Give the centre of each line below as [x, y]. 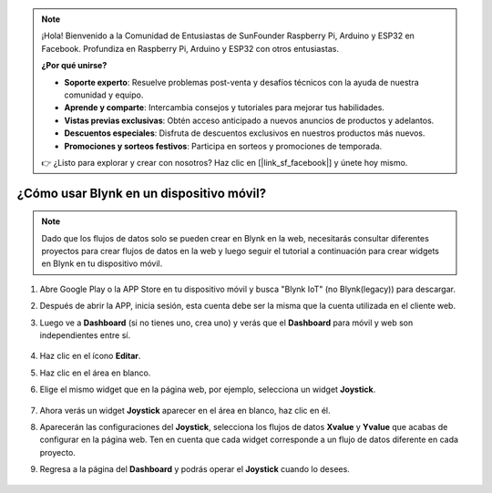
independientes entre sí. [85, 335]
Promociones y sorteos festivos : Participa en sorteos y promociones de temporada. [223, 146]
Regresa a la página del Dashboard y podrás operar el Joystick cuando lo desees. [195, 469]
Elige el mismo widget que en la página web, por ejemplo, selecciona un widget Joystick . [208, 390]
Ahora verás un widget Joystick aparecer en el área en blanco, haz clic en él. [185, 410]
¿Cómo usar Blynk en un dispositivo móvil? [142, 193]
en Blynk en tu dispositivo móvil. [102, 263]
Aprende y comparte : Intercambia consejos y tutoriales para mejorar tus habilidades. [224, 108]
